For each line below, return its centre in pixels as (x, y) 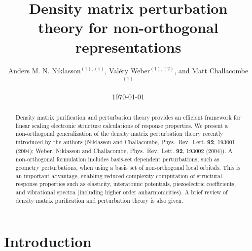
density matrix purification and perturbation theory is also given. (99, 200)
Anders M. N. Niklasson (44, 70)
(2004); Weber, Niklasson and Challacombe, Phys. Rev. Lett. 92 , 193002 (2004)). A (124, 151)
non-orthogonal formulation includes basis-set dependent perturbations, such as (117, 159)
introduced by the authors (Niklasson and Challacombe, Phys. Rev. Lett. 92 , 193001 (125, 142)
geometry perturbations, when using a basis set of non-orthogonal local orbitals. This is (128, 168)
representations (128, 47)
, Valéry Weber (127, 70)
